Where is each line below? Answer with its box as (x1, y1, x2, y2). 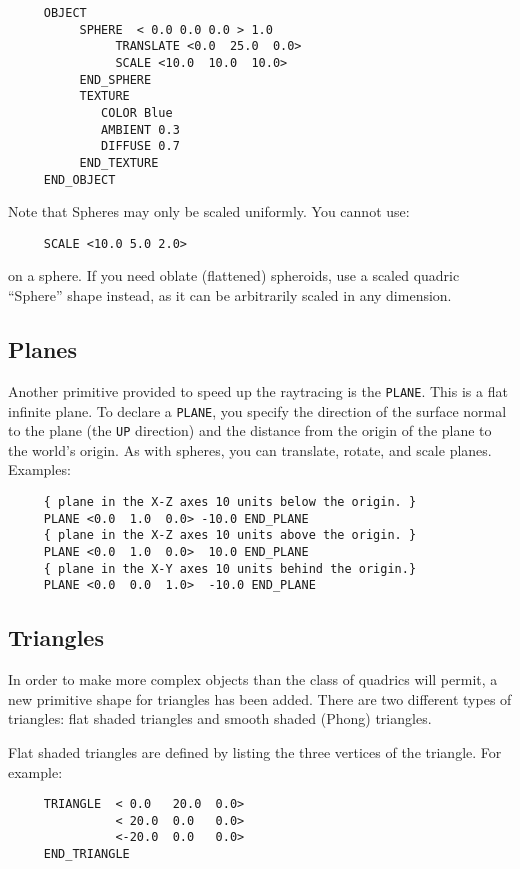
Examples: (8, 459, 71, 480)
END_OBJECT (43, 172, 116, 187)
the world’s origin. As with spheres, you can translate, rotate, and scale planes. (8, 439, 492, 460)
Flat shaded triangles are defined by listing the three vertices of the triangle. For (8, 741, 502, 762)
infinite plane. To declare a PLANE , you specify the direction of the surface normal (8, 400, 507, 421)
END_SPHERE (79, 72, 152, 87)
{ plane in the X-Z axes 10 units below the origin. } (43, 495, 417, 510)
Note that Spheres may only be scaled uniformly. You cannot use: (8, 201, 410, 222)
